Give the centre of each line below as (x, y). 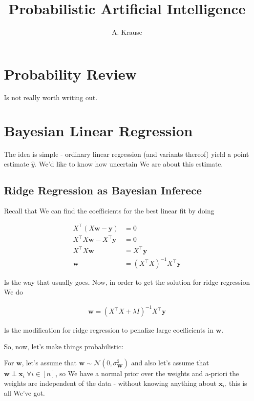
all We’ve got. (24, 392)
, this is (236, 383)
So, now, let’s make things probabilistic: (64, 346)
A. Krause (127, 32)
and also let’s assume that (170, 363)
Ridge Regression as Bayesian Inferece (103, 190)
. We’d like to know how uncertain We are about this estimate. (129, 163)
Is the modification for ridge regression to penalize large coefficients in (109, 330)
